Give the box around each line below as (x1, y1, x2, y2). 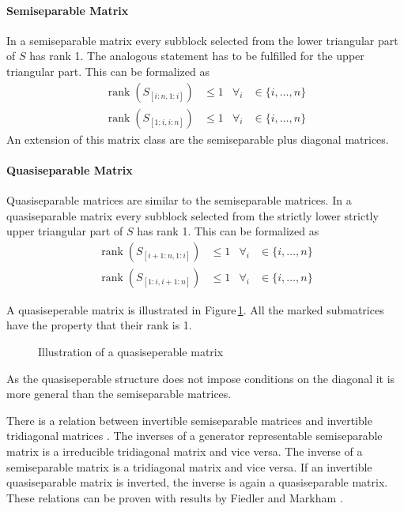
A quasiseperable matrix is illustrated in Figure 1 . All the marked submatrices (6, 301, 384, 317)
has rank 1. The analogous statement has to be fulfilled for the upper (29, 47, 364, 64)
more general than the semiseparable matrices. (6, 385, 232, 402)
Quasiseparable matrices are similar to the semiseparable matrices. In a (6, 192, 352, 209)
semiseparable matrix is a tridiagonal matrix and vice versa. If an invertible (6, 458, 372, 475)
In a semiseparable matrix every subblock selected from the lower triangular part (6, 32, 398, 48)
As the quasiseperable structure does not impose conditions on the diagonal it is (6, 370, 395, 386)
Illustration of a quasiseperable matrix (38, 344, 224, 360)
